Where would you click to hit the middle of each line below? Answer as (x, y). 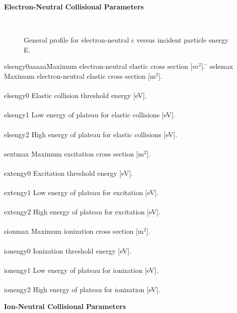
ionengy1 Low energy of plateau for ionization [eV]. (81, 270)
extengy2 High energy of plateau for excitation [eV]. (82, 212)
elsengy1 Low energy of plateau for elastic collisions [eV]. (90, 115)
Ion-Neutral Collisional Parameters (65, 306)
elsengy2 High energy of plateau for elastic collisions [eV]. (91, 134)
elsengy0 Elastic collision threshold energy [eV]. (76, 95)
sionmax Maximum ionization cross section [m (74, 231)
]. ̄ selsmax (217, 66)
